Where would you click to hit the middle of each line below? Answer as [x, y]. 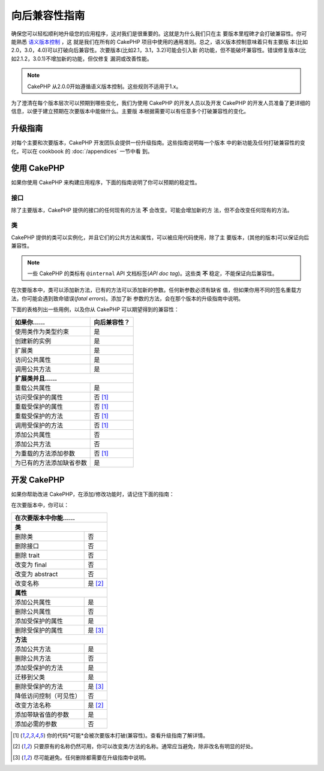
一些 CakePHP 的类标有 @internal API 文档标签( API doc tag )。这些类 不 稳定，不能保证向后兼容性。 [152, 273]
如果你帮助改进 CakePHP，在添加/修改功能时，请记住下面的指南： [93, 494]
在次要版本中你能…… [45, 517]
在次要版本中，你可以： [40, 505]
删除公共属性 [33, 612]
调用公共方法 [33, 369]
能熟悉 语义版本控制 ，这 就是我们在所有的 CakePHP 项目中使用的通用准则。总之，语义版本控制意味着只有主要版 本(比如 [160, 41]
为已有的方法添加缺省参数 [51, 463]
